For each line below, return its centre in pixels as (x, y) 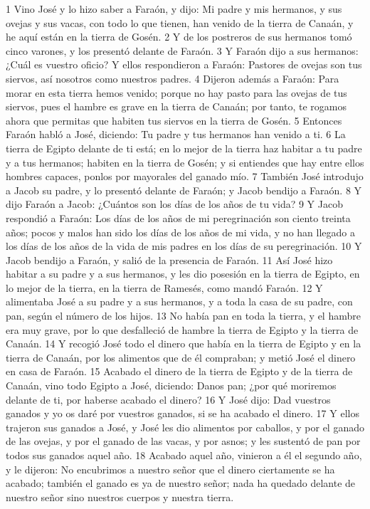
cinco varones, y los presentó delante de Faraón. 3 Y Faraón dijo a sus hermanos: (182, 50)
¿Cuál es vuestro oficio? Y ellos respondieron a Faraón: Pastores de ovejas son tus (184, 64)
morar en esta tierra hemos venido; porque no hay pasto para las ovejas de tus (176, 92)
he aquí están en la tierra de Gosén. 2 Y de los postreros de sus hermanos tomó (179, 37)
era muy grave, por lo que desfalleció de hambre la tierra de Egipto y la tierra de (182, 329)
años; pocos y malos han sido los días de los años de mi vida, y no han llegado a (180, 232)
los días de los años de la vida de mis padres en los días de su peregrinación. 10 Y (184, 246)
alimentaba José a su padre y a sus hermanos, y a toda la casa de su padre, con (179, 301)
